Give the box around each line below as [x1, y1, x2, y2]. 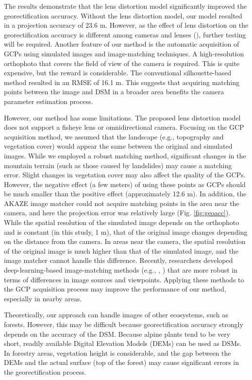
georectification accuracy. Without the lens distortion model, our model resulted [4, 10, 242, 20]
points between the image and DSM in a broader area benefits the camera [4, 86, 224, 97]
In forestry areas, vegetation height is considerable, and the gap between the [4, 347, 231, 358]
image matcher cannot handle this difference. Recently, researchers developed [4, 255, 233, 265]
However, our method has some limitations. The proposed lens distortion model [4, 112, 241, 122]
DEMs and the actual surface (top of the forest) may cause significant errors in [4, 357, 239, 367]
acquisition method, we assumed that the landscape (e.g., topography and [4, 131, 224, 141]
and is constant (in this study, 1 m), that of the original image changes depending [4, 226, 248, 237]
